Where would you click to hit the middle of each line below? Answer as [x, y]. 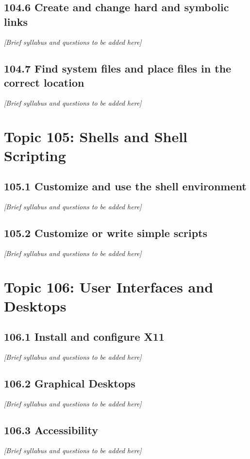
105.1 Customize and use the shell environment [125, 186]
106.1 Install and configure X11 [84, 337]
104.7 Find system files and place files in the [118, 68]
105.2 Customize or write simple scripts [106, 233]
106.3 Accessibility [51, 430]
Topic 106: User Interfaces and [109, 286]
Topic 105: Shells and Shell [96, 136]
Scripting [35, 155]
